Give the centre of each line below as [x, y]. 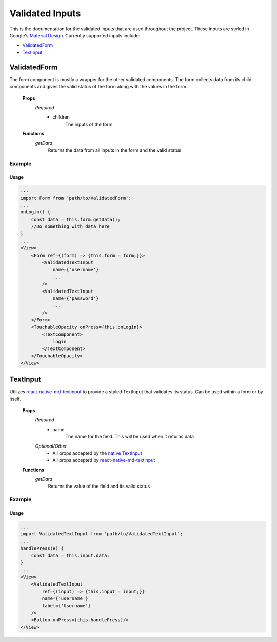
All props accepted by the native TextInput [97, 453]
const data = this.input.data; [70, 555]
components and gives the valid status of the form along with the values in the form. [98, 87]
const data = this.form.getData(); [76, 219]
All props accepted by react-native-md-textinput [104, 460]
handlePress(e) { [42, 548]
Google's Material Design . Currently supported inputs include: [75, 35]
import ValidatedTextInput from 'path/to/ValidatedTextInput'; [102, 534]
